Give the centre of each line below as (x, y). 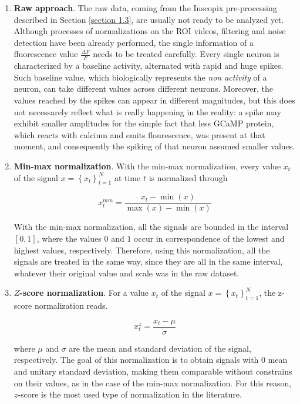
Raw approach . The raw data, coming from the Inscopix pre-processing (145, 8)
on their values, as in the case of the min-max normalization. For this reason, (153, 383)
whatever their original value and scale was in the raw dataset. (127, 273)
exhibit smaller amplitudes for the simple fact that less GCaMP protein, (144, 123)
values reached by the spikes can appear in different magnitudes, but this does (154, 100)
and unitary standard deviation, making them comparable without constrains (153, 371)
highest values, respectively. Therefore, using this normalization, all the (142, 250)
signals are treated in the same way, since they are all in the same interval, (148, 261)
